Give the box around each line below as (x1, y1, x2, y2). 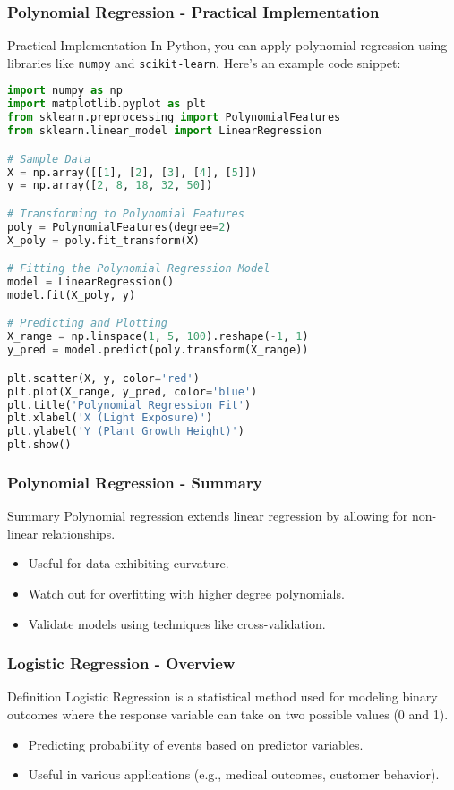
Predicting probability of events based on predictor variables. (28, 735, 364, 753)
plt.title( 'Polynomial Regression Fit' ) (7, 398, 252, 412)
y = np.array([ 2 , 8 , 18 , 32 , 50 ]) (7, 179, 213, 192)
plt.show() (7, 438, 72, 452)
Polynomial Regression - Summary (7, 471, 262, 493)
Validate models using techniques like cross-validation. (28, 614, 326, 633)
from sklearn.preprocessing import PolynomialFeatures (7, 111, 341, 124)
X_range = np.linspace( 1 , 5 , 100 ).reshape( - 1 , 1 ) (7, 330, 309, 344)
